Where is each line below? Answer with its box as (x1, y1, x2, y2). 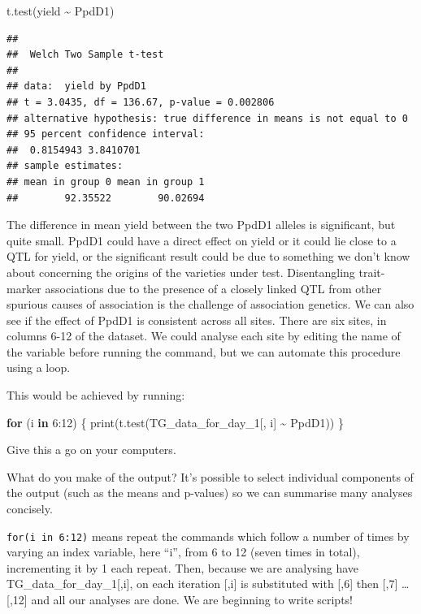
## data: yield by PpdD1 (7, 80, 146, 93)
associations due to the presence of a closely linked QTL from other (45, 279, 382, 296)
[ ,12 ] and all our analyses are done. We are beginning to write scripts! (7, 591, 354, 608)
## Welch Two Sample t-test (7, 49, 164, 61)
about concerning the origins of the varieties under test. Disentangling (7, 263, 355, 280)
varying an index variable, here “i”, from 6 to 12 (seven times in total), (7, 543, 360, 560)
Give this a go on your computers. (7, 441, 176, 458)
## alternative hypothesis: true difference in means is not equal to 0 (7, 112, 408, 124)
